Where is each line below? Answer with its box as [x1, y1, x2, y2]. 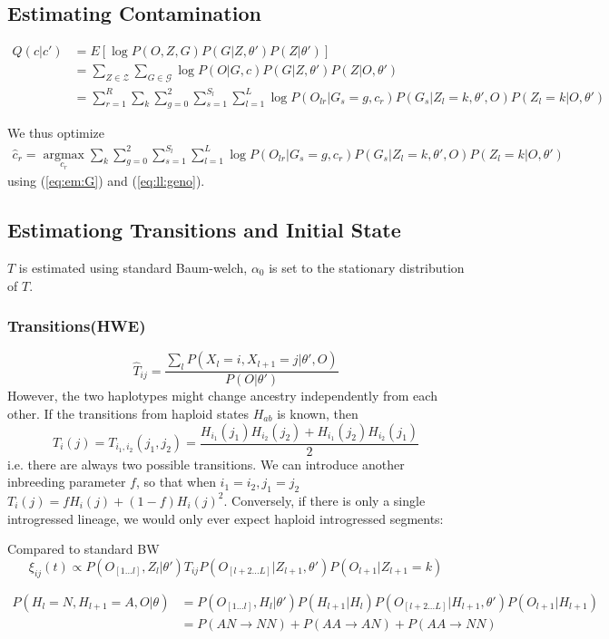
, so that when [135, 472, 216, 491]
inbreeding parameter [7, 472, 126, 491]
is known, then [277, 403, 359, 422]
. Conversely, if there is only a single [223, 490, 426, 509]
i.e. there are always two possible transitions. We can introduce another [7, 454, 405, 473]
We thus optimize [7, 123, 105, 142]
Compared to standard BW [7, 539, 160, 558]
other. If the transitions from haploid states [7, 403, 250, 422]
